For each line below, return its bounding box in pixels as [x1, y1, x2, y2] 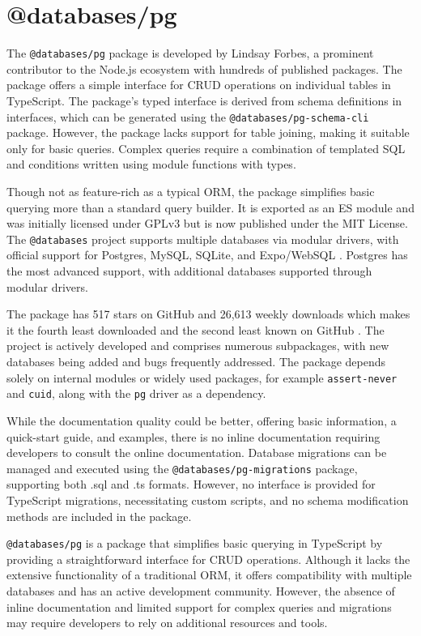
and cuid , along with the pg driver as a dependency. [6, 385, 266, 402]
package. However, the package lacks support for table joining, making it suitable [6, 124, 410, 141]
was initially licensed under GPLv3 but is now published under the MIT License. [6, 215, 408, 232]
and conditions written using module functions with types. [6, 156, 296, 173]
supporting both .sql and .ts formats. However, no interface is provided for [6, 476, 376, 493]
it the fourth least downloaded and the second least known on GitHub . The [6, 321, 385, 338]
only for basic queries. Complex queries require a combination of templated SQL [6, 139, 406, 156]
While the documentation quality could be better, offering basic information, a [6, 412, 397, 429]
